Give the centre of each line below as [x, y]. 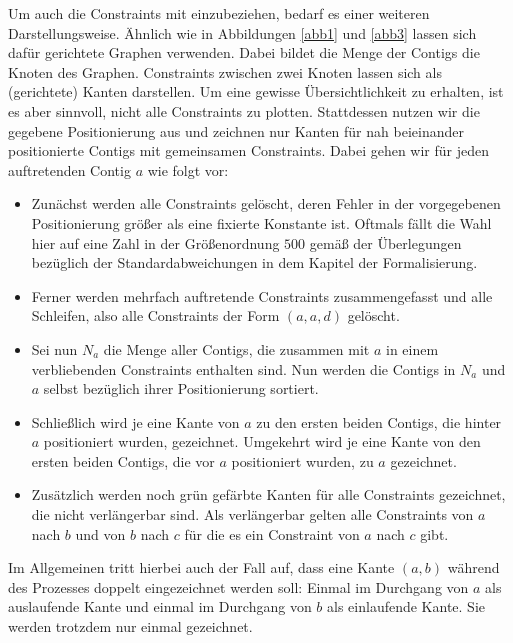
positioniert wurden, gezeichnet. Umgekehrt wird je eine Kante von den [262, 441]
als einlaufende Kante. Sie [406, 606]
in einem [412, 348]
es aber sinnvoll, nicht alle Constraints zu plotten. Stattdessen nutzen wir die [244, 110]
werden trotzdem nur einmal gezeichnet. [130, 626]
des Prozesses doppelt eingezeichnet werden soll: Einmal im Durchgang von [238, 586]
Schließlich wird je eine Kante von [135, 421]
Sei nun [54, 348]
